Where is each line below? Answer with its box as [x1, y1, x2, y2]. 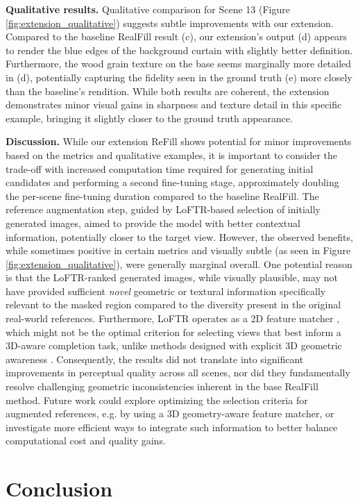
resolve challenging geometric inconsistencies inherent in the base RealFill [6, 379, 318, 394]
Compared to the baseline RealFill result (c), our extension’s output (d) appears [6, 29, 348, 44]
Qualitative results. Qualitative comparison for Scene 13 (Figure [6, 2, 290, 16]
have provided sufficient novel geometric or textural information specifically [6, 283, 326, 298]
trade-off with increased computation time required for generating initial [6, 161, 314, 176]
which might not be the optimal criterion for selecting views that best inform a [6, 324, 341, 339]
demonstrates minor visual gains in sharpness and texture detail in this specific [6, 97, 342, 112]
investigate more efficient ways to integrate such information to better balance [6, 419, 338, 434]
